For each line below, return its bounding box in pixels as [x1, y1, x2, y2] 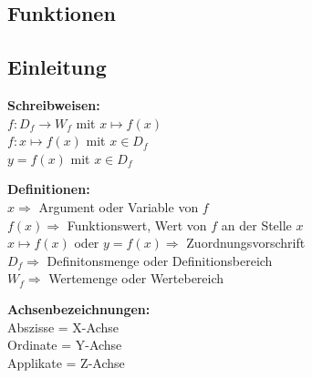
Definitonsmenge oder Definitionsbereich [47, 250, 273, 270]
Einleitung [7, 53, 107, 81]
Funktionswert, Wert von [67, 215, 207, 234]
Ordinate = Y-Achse [7, 335, 122, 354]
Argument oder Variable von [38, 197, 199, 216]
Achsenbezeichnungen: [7, 299, 151, 318]
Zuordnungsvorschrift [186, 233, 306, 252]
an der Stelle [221, 215, 292, 234]
